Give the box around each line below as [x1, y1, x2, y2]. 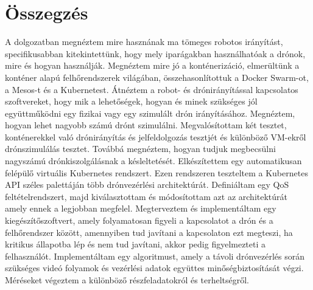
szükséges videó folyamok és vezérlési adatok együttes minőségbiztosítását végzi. [5, 261, 304, 274]
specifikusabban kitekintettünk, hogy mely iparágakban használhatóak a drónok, [5, 47, 306, 60]
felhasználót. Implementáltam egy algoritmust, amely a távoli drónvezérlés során [5, 249, 304, 262]
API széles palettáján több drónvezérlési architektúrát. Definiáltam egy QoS [5, 178, 289, 191]
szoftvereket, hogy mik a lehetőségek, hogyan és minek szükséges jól [5, 95, 258, 108]
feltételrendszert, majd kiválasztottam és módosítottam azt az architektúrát [5, 190, 287, 202]
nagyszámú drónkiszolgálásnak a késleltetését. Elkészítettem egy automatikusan [5, 154, 302, 167]
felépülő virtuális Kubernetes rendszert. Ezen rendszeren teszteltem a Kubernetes [5, 166, 308, 179]
